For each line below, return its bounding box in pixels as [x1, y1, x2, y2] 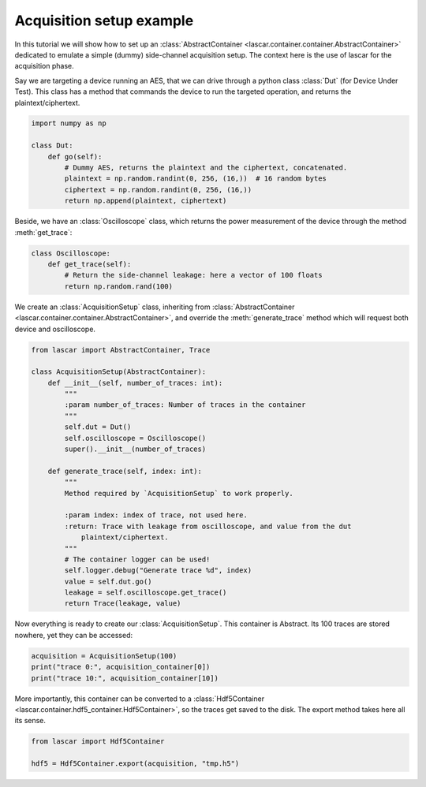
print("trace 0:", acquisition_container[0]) [31, 662, 211, 672]
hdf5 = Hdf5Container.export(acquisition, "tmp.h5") [31, 759, 240, 768]
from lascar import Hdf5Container [31, 737, 165, 746]
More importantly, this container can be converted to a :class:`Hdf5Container [14, 694, 264, 703]
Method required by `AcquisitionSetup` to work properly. [64, 489, 293, 498]
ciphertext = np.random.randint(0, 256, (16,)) [64, 185, 252, 194]
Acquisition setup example [14, 12, 194, 29]
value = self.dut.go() [64, 576, 153, 586]
